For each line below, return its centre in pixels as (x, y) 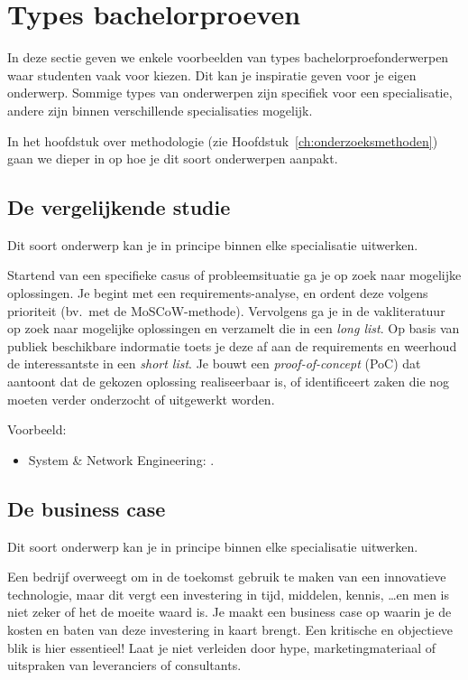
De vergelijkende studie (119, 207)
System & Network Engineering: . (121, 459)
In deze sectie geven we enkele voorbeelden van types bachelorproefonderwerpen (228, 57)
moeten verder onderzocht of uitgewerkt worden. (141, 399)
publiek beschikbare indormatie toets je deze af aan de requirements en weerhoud (232, 345)
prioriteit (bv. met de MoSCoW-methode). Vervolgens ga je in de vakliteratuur (226, 310)
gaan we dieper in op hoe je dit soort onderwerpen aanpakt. (173, 158)
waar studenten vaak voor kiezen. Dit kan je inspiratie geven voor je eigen (212, 75)
